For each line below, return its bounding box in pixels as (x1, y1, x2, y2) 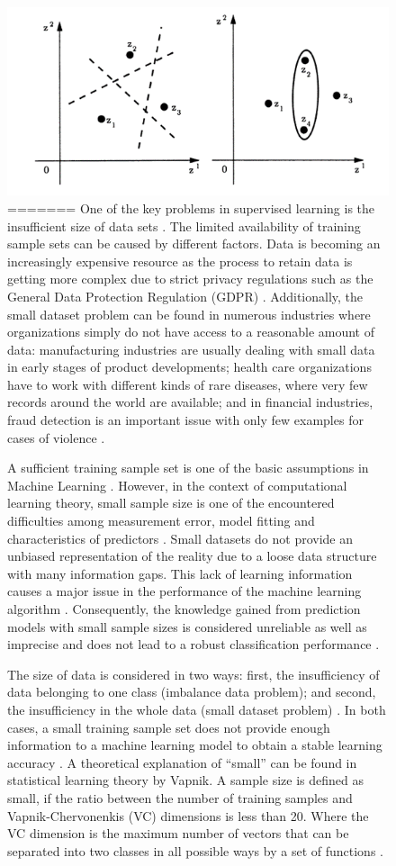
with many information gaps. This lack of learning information (7, 564, 353, 582)
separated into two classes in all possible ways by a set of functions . (7, 841, 383, 860)
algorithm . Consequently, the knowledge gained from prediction (7, 600, 361, 618)
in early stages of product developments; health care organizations (7, 357, 372, 376)
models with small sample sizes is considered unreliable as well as (7, 617, 367, 636)
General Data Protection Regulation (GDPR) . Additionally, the (7, 286, 364, 305)
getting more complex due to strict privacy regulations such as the (7, 269, 373, 288)
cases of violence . (7, 428, 105, 447)
